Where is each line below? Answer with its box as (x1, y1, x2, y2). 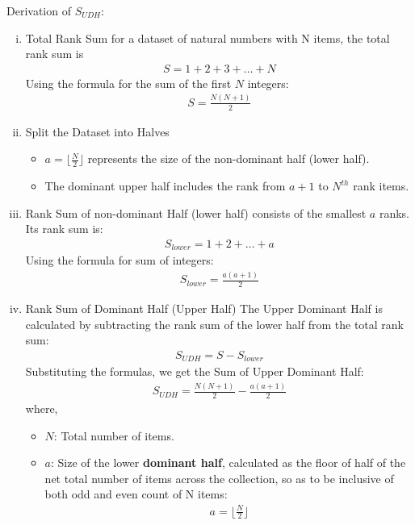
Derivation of (6, 2, 71, 19)
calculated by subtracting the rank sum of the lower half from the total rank (25, 315, 404, 332)
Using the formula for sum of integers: (25, 252, 214, 269)
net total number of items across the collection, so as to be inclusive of (44, 469, 394, 486)
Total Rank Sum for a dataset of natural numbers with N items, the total (25, 29, 390, 46)
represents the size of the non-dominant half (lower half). (87, 150, 370, 167)
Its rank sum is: (25, 220, 103, 237)
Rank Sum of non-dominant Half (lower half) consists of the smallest (25, 204, 367, 221)
